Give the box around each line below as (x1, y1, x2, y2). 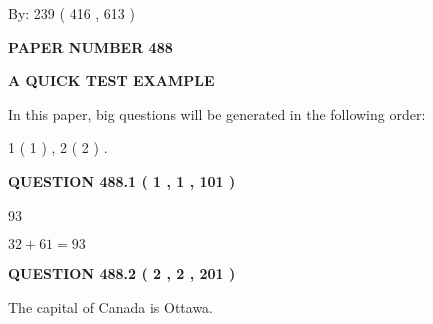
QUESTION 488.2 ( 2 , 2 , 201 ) (8, 263, 236, 284)
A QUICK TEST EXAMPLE (8, 70, 215, 91)
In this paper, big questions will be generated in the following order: (8, 103, 426, 124)
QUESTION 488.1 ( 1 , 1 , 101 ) (8, 170, 236, 191)
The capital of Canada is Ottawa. (8, 296, 214, 317)
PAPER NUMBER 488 (8, 36, 173, 57)
